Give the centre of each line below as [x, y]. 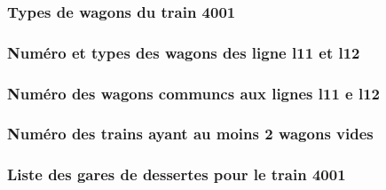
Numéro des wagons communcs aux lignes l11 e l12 [194, 93]
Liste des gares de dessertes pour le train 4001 [177, 174]
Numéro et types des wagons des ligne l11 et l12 [184, 52]
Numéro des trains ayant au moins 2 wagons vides [190, 134]
